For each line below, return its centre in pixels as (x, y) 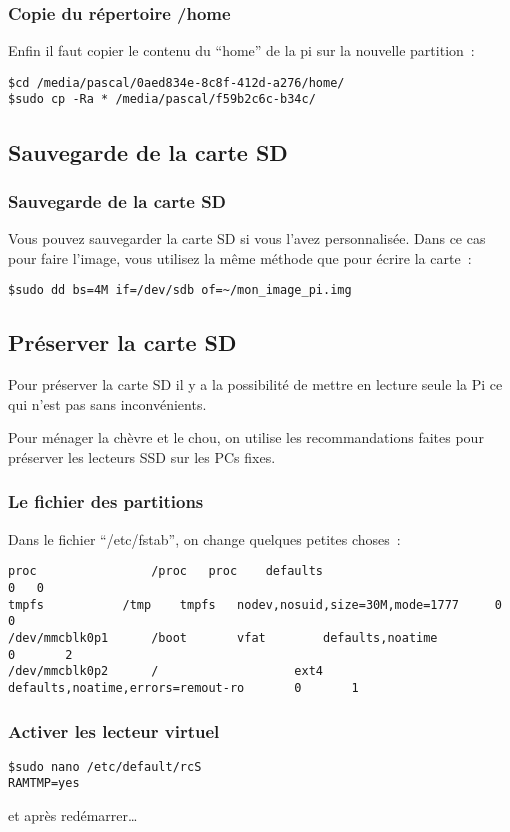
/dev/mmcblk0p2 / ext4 (165, 671)
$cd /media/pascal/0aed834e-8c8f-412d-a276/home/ (176, 82)
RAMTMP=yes (44, 783)
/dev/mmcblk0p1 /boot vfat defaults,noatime (223, 637)
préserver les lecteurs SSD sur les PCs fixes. (142, 456)
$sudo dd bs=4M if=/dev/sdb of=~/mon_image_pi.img (180, 290)
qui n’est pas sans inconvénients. (107, 403)
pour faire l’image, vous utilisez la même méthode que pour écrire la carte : (240, 257)
